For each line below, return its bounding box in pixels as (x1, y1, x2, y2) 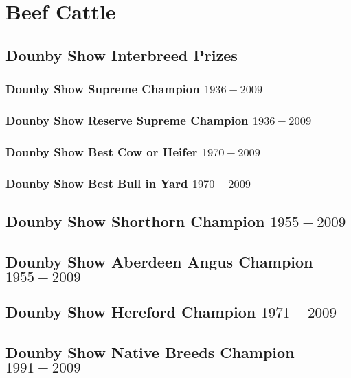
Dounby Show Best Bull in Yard (5, 174, 188, 191)
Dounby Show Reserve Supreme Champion (5, 111, 249, 128)
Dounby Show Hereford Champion (5, 301, 256, 322)
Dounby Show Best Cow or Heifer (5, 143, 198, 160)
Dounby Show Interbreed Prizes (5, 44, 238, 65)
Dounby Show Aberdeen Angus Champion (5, 250, 313, 272)
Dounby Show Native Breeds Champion (5, 342, 295, 363)
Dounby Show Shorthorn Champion (5, 210, 265, 231)
